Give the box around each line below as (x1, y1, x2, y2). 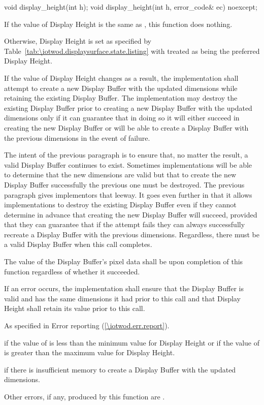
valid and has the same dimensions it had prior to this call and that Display (4, 293, 241, 303)
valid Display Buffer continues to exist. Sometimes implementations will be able (4, 159, 252, 170)
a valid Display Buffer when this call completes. (4, 239, 152, 250)
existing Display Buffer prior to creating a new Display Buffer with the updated (4, 102, 252, 113)
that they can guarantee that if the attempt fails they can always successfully (4, 219, 245, 230)
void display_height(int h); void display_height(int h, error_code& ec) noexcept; (4, 2, 257, 12)
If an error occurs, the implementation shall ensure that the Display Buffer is (4, 283, 244, 294)
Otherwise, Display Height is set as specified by (4, 36, 151, 46)
